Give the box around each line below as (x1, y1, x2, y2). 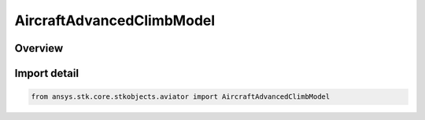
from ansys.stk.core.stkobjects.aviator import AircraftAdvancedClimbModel (31, 93, 331, 101)
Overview (14, 42, 64, 55)
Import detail (14, 67, 79, 80)
